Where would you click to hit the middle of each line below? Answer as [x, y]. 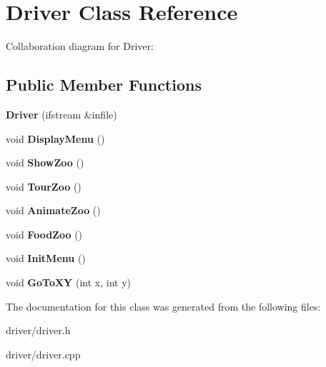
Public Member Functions [104, 85]
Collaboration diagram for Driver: [80, 46]
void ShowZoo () [45, 162]
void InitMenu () [46, 258]
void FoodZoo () [44, 234]
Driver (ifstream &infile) [61, 114]
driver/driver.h [38, 330]
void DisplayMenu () [55, 138]
